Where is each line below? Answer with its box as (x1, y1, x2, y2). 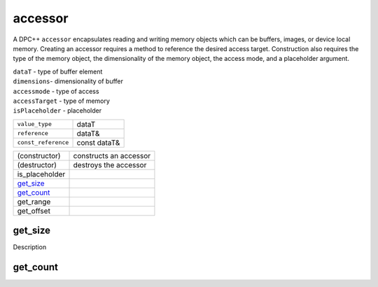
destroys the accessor (73, 160, 147, 169)
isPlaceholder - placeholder (13, 106, 101, 115)
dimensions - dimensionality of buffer (13, 77, 124, 85)
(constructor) (17, 150, 61, 160)
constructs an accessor (73, 150, 151, 160)
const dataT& (76, 137, 120, 147)
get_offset (17, 206, 50, 216)
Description (13, 243, 47, 251)
